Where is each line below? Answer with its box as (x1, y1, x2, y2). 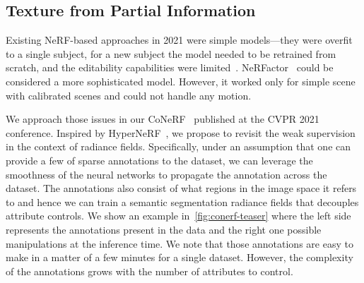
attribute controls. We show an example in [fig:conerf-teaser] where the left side (6, 208, 351, 223)
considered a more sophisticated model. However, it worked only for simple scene (6, 73, 356, 88)
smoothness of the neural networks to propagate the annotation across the (6, 167, 327, 181)
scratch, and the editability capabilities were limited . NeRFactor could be (6, 60, 334, 75)
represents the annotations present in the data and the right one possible (6, 222, 322, 236)
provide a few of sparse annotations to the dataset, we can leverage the (6, 152, 313, 167)
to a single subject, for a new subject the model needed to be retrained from (6, 46, 336, 61)
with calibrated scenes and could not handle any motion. (6, 88, 252, 102)
